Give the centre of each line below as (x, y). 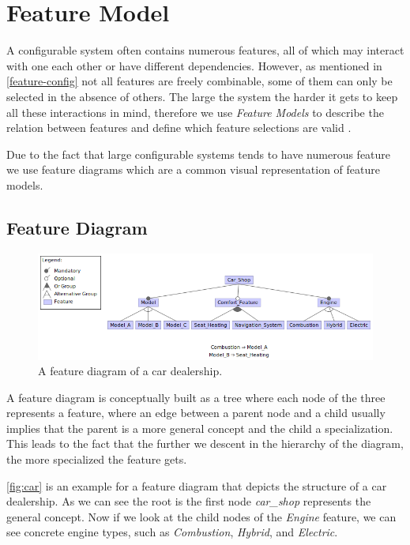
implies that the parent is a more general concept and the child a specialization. (200, 428)
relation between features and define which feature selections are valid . (179, 128)
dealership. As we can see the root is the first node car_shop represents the (189, 501)
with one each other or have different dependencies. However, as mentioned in (194, 65)
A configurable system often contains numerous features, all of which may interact (205, 50)
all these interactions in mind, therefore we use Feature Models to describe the (195, 112)
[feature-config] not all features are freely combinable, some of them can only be (199, 81)
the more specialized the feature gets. (97, 459)
